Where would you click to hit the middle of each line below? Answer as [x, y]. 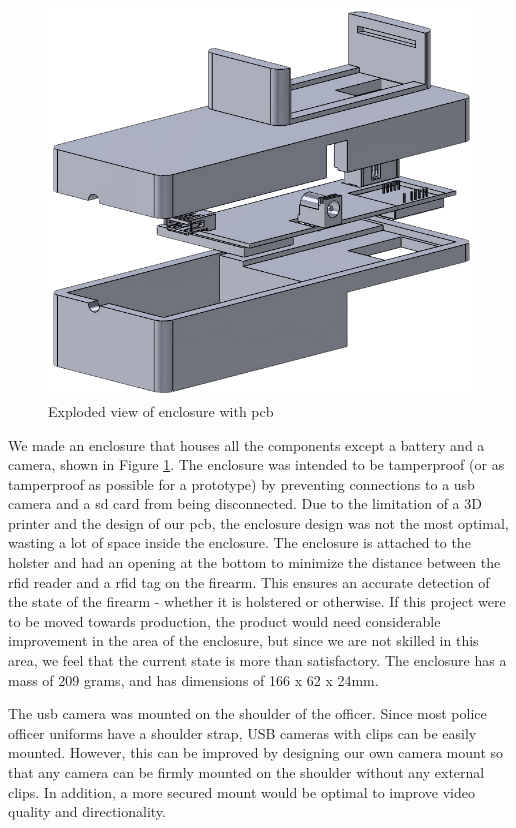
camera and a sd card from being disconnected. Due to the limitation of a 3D [245, 503]
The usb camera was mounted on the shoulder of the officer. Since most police [247, 713]
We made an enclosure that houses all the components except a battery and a [246, 444]
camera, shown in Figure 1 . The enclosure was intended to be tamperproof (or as [256, 464]
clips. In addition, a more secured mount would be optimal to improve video [241, 791]
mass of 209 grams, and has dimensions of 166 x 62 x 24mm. [193, 679]
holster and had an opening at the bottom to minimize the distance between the [254, 562]
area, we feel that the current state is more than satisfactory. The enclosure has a [257, 660]
